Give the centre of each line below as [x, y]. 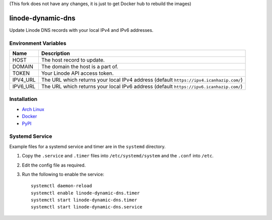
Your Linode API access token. [77, 73]
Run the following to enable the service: [63, 174]
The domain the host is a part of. [80, 67]
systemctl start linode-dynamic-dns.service [87, 207]
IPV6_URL [24, 87]
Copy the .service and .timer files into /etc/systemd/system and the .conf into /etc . [118, 156]
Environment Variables [38, 43]
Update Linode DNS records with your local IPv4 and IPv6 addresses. [81, 30]
